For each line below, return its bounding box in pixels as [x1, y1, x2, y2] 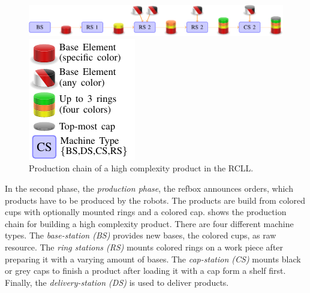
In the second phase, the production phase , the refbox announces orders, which [5, 182, 293, 195]
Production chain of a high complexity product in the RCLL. [29, 162, 254, 174]
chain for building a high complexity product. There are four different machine [5, 217, 294, 229]
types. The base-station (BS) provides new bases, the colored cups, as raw [5, 229, 276, 241]
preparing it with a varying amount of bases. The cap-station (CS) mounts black [5, 252, 301, 265]
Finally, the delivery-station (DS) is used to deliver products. [5, 276, 229, 288]
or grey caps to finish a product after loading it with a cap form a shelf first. [5, 264, 286, 277]
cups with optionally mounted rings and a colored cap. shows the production [5, 206, 287, 218]
